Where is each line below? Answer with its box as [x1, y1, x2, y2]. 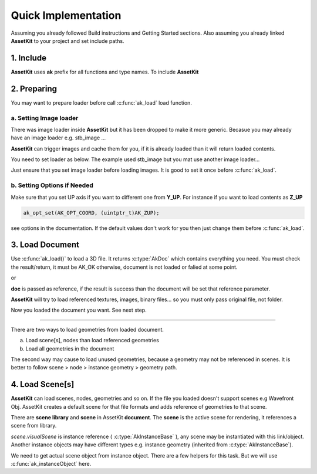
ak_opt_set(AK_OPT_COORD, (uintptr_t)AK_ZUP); [23, 209, 160, 216]
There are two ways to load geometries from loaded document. [11, 326, 164, 333]
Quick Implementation [11, 9, 122, 22]
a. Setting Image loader [11, 114, 79, 122]
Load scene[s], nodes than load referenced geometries [25, 337, 160, 344]
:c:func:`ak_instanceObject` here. [11, 460, 92, 468]
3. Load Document [11, 240, 79, 250]
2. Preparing [11, 84, 58, 94]
